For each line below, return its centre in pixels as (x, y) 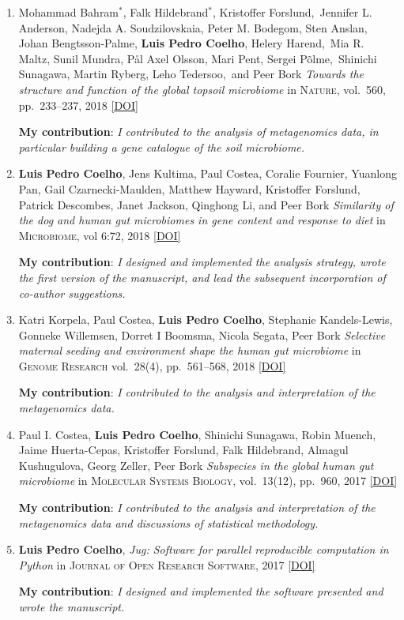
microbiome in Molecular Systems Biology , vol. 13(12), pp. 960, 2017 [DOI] (208, 481)
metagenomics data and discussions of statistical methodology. (168, 522)
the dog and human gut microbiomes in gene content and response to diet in (202, 220)
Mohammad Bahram (69, 12)
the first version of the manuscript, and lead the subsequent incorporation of (202, 277)
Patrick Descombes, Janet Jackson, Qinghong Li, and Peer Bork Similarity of (206, 204)
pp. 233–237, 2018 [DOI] (78, 105)
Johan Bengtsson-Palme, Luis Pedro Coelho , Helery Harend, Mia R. (191, 43)
